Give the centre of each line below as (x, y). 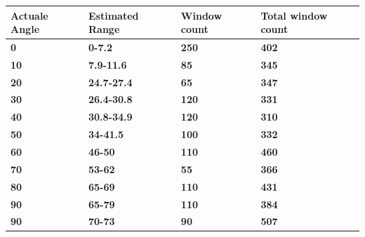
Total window (294, 15)
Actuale (29, 15)
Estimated (114, 15)
